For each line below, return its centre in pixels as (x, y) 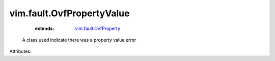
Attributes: (20, 51)
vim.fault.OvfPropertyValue (70, 13)
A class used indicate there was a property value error (79, 40)
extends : (45, 28)
